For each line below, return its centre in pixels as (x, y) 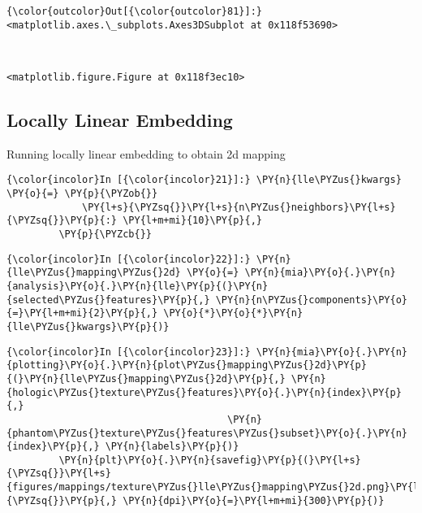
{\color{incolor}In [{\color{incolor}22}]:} (129, 259)
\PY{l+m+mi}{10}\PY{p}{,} (192, 221)
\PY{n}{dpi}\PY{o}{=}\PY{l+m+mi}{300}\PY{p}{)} (254, 500)
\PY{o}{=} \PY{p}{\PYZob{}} (82, 194)
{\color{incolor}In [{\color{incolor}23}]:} (129, 352)
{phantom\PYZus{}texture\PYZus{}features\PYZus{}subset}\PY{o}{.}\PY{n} (207, 433)
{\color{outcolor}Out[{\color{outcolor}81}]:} (134, 11)
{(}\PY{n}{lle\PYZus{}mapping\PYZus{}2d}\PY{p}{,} (146, 378)
